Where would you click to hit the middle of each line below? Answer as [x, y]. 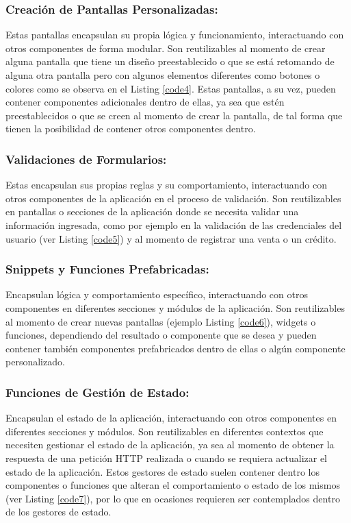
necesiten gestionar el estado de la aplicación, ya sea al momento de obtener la [170, 445]
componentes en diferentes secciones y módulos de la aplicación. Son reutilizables [175, 307]
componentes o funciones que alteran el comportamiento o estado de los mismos [173, 485]
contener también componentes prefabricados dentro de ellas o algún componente [175, 348]
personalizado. [35, 362]
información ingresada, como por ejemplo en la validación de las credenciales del [174, 224]
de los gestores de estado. [58, 512]
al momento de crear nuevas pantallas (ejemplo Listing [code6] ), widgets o [161, 321]
